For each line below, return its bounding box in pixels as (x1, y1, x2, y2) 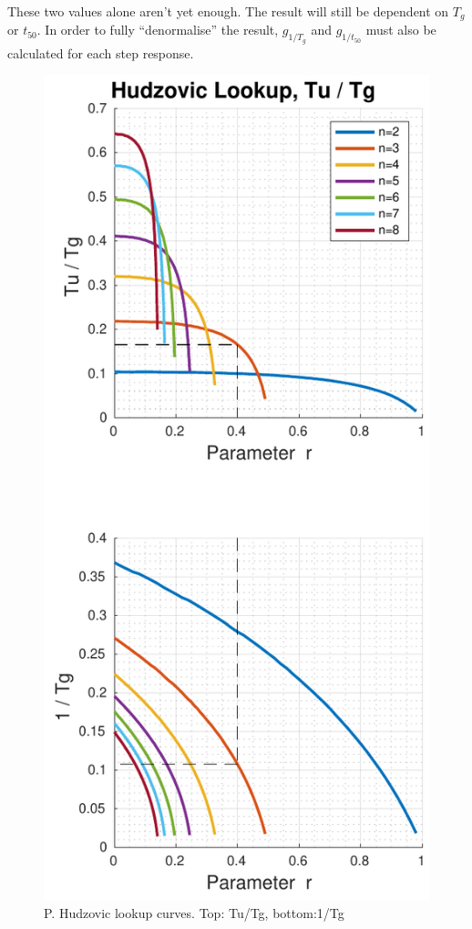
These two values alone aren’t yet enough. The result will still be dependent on (7, 2, 449, 20)
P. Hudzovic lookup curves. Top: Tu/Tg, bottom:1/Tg (44, 903, 344, 923)
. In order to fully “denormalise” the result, (36, 20, 279, 39)
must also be (365, 20, 436, 39)
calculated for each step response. (7, 43, 194, 62)
